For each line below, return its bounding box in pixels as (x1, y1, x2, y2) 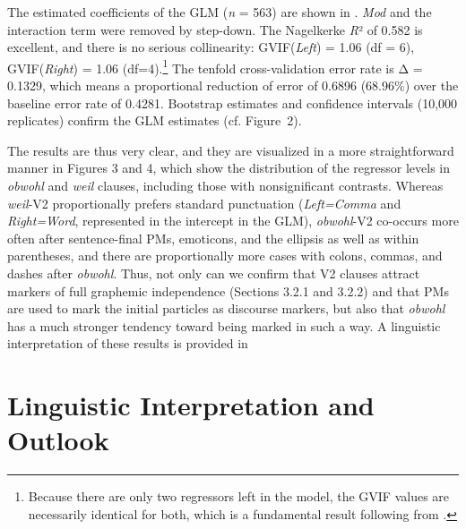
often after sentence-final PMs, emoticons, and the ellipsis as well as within (7, 228, 419, 247)
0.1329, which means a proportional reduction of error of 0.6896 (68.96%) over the (7, 76, 459, 95)
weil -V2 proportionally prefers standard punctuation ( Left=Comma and (7, 193, 401, 212)
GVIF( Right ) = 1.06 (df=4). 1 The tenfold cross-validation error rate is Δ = (7, 55, 423, 77)
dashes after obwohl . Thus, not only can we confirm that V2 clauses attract (7, 263, 420, 282)
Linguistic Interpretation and (7, 387, 375, 423)
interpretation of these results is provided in (7, 334, 248, 353)
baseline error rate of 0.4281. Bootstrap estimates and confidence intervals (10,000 (7, 93, 458, 112)
